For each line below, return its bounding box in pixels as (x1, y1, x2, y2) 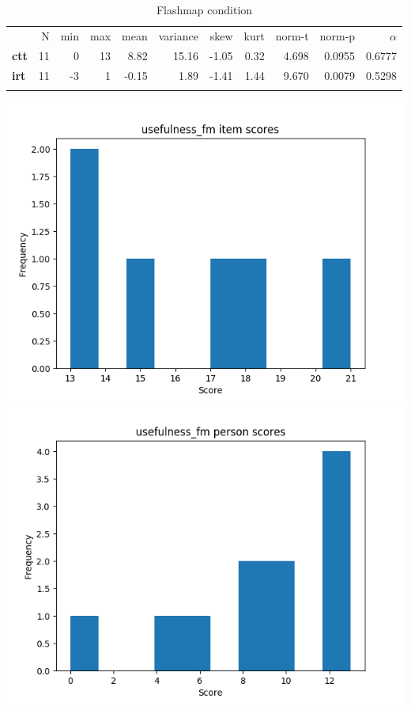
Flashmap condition (156, 2, 253, 17)
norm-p (319, 27, 356, 44)
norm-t (275, 27, 309, 44)
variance (158, 27, 198, 44)
